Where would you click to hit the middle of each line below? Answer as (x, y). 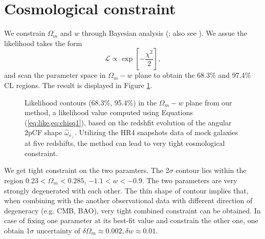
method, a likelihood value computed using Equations (109, 112)
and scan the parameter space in (55, 75)
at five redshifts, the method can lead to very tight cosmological (125, 143)
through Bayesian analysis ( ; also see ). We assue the (164, 33)
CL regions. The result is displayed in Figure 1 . (78, 85)
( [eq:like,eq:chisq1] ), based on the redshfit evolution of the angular (128, 122)
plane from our (209, 102)
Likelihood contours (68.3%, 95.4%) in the (91, 102)
